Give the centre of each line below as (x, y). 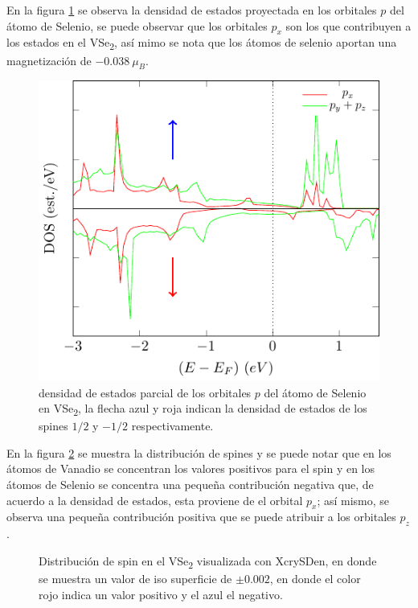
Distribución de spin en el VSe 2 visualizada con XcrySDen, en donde (208, 561)
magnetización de (49, 60)
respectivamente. (172, 426)
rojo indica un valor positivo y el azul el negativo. (161, 594)
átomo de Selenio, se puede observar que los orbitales (137, 25)
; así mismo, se (353, 500)
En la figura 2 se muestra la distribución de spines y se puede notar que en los (199, 452)
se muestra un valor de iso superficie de (135, 578)
